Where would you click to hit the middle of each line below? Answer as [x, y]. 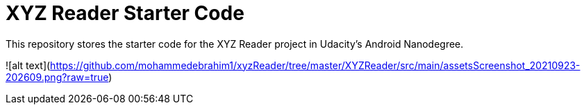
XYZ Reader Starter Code [125, 13]
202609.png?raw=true [57, 77]
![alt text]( [28, 65]
